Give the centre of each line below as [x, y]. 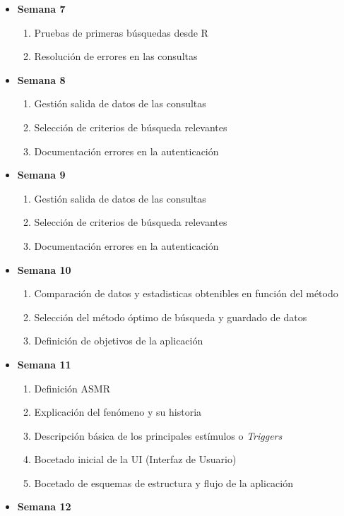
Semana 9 [41, 175]
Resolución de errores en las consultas [116, 56]
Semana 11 [44, 364]
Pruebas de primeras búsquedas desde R [121, 32]
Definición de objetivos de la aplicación [119, 341]
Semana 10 [44, 269]
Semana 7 [41, 8]
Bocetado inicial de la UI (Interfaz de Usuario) [135, 459]
